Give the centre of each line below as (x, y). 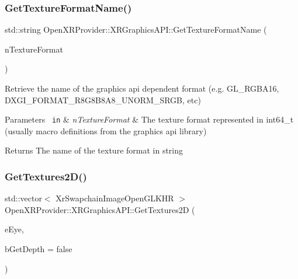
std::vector (23, 198)
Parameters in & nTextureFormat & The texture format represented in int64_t (149, 119)
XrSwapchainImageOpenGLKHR (115, 198)
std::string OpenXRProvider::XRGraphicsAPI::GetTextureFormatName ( (136, 29)
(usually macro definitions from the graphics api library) (106, 130)
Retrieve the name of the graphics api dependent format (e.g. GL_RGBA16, (142, 88)
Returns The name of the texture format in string (94, 150)
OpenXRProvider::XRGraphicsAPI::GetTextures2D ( (100, 209)
